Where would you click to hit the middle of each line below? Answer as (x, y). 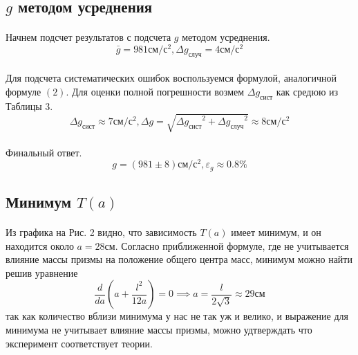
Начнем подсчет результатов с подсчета (88, 37)
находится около (40, 245)
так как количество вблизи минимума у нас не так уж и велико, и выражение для (177, 316)
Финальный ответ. (44, 152)
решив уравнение (42, 272)
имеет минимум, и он (276, 232)
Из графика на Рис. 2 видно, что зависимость (101, 232)
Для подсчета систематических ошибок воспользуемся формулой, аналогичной (171, 78)
